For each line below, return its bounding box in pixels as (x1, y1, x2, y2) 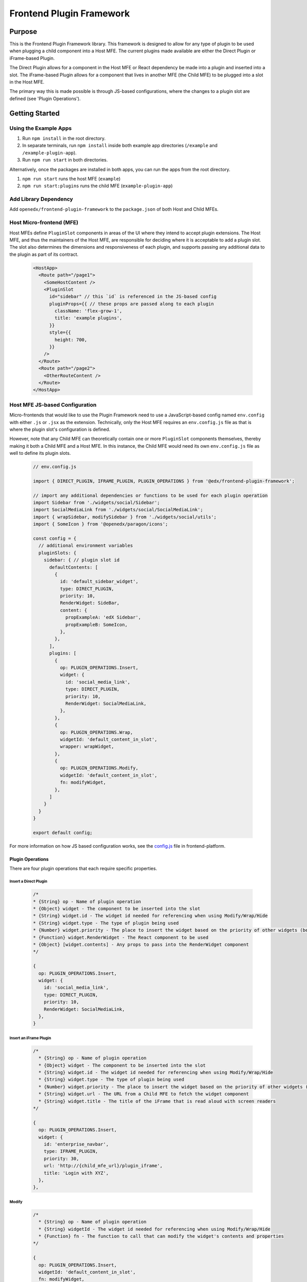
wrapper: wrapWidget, (59, 744, 115, 750)
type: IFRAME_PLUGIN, (43, 1149, 98, 1154)
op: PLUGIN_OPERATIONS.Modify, (59, 765, 139, 771)
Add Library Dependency (9, 195, 74, 203)
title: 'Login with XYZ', (43, 1170, 109, 1176)
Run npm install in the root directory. (22, 135, 106, 141)
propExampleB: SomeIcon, (65, 622, 128, 628)
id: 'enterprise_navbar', (43, 1141, 109, 1147)
